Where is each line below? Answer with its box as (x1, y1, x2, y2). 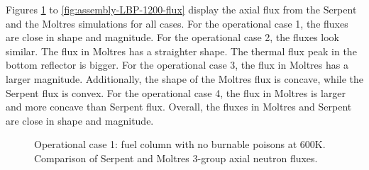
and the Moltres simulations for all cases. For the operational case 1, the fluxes (6, 16, 348, 30)
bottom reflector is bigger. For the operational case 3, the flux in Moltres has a (6, 57, 348, 72)
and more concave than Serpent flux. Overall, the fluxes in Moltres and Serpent (6, 99, 352, 114)
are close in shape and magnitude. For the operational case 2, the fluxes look (6, 30, 340, 45)
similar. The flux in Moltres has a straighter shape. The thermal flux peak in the (6, 43, 357, 58)
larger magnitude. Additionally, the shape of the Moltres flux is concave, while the (6, 71, 363, 86)
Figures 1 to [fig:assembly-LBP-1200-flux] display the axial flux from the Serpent (6, 2, 357, 16)
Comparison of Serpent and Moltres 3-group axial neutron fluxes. (34, 150, 318, 165)
